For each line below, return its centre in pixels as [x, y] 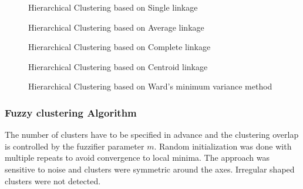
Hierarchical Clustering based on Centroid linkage [118, 66]
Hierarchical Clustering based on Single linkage [113, 7]
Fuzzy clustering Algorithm [71, 112]
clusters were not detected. [53, 180]
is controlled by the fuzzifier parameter [75, 146]
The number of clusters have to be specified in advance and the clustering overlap [152, 135]
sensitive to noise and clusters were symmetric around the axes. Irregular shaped [150, 169]
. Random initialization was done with [223, 146]
